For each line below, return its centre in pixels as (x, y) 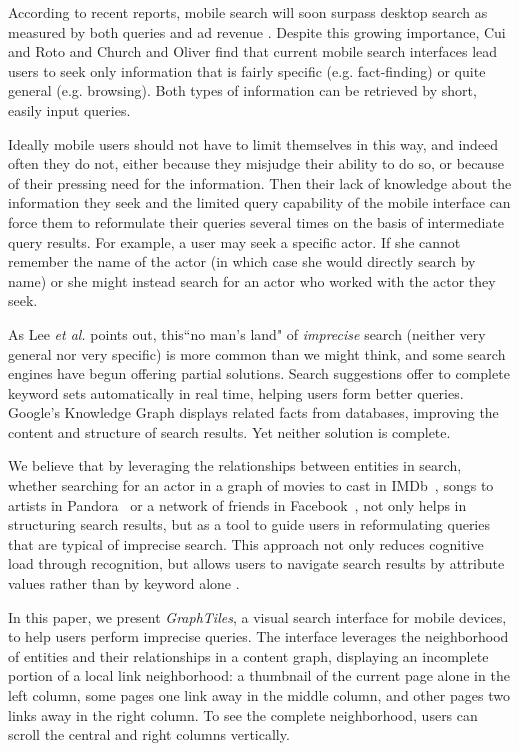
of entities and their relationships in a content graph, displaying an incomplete (248, 655)
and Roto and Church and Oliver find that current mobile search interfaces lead (253, 51)
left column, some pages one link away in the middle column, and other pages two (259, 695)
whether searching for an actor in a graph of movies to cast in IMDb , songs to (251, 485)
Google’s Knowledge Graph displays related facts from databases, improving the (253, 412)
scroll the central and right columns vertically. (149, 734)
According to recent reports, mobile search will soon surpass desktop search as (248, 12)
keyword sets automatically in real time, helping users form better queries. (236, 392)
